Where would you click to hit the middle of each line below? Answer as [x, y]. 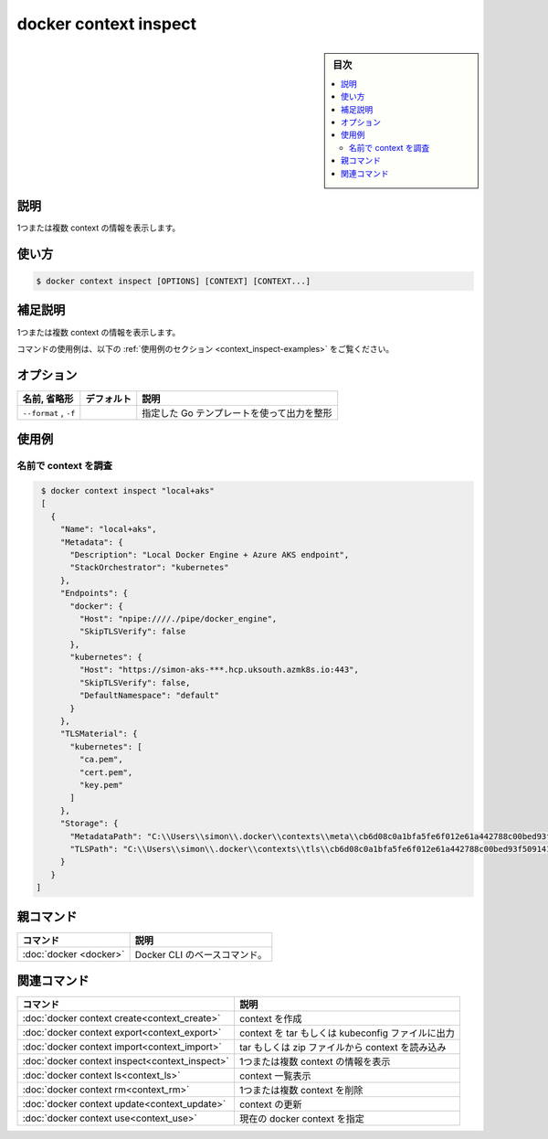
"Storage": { [89, 824]
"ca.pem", [101, 760]
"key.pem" [101, 785]
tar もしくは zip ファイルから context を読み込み [342, 1048]
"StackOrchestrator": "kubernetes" [149, 568]
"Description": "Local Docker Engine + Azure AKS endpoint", [210, 554]
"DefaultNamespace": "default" [149, 696]
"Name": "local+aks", [108, 529]
